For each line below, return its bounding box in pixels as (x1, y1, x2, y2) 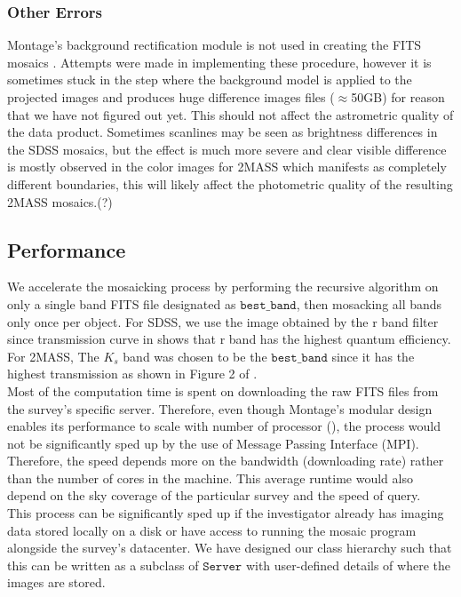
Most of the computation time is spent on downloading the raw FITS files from (7, 381, 439, 400)
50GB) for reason (351, 88, 445, 106)
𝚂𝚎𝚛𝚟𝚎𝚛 (203, 560, 242, 573)
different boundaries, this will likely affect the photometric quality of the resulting (7, 174, 453, 193)
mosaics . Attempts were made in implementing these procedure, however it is (7, 52, 432, 71)
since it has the (331, 346, 415, 365)
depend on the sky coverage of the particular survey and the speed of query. (7, 486, 421, 505)
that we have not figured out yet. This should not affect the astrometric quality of (7, 105, 454, 123)
